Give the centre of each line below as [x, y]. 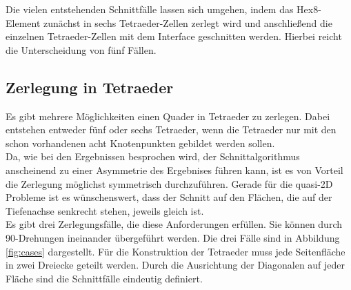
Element [23, 22]
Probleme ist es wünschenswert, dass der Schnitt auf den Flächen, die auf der [169, 197]
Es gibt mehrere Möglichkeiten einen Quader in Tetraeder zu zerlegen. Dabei [168, 116]
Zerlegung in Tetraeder [90, 87]
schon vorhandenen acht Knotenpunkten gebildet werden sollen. [140, 143]
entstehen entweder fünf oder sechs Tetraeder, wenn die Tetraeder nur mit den [171, 129]
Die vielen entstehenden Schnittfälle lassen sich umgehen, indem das [150, 9]
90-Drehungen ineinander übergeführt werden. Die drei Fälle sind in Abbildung [173, 237]
